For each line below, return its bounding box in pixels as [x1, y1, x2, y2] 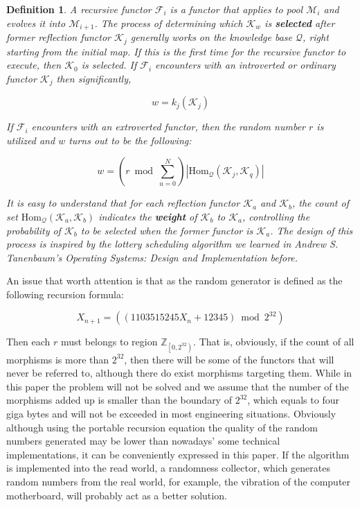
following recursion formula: [6, 286, 124, 301]
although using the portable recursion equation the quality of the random [6, 420, 318, 434]
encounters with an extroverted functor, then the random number [31, 119, 305, 134]
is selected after [264, 15, 335, 30]
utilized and [6, 132, 55, 147]
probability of [6, 223, 61, 237]
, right [303, 30, 329, 44]
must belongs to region [61, 334, 158, 349]
